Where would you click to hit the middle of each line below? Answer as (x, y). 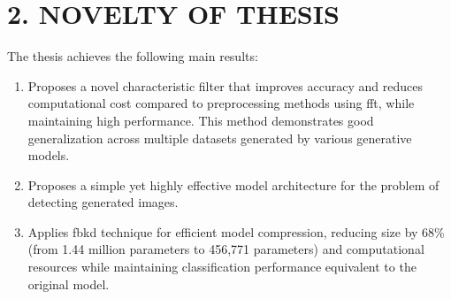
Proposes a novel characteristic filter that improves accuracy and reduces (225, 85)
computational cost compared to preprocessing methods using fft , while (221, 103)
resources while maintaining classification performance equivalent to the (222, 267)
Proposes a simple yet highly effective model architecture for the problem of (233, 184)
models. (49, 155)
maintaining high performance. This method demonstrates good (201, 120)
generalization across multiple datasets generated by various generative (220, 138)
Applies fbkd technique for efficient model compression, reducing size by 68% (236, 231)
